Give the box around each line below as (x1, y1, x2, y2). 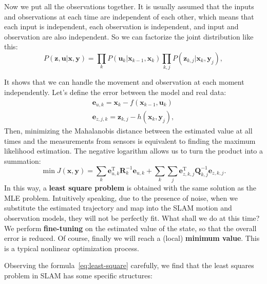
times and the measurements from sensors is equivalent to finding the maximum (4, 135, 256, 146)
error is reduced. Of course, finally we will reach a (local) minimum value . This (4, 233, 260, 243)
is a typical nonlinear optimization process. (4, 242, 139, 253)
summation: (4, 155, 41, 166)
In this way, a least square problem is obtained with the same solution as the (4, 182, 257, 193)
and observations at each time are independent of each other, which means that (4, 11, 254, 22)
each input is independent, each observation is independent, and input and (4, 21, 239, 32)
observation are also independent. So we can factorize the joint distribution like (4, 31, 254, 42)
